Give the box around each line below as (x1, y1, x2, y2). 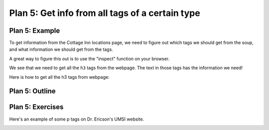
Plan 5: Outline (9, 87, 56, 96)
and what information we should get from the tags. (9, 46, 113, 52)
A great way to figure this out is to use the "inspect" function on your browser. (9, 55, 170, 62)
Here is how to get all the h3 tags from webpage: (9, 74, 110, 80)
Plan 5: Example (9, 26, 60, 35)
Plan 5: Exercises (9, 103, 64, 112)
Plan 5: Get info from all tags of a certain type (9, 7, 200, 18)
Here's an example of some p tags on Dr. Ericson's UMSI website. (9, 116, 144, 122)
